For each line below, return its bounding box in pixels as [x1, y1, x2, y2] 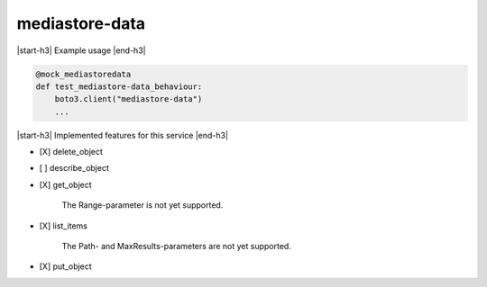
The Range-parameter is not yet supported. [61, 200, 224, 211]
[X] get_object [39, 179, 92, 190]
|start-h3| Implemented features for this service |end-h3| [16, 130, 229, 140]
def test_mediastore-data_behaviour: [35, 81, 203, 92]
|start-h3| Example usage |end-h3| [16, 45, 146, 56]
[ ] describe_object [39, 163, 110, 174]
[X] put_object [39, 261, 92, 272]
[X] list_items [39, 220, 87, 231]
